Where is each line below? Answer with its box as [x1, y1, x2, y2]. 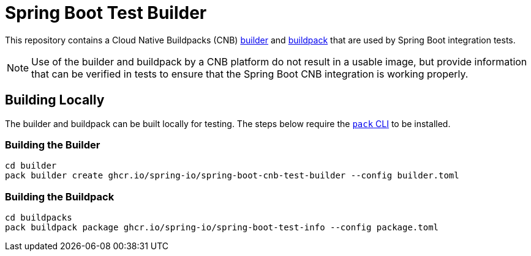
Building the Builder [5, 138, 100, 151]
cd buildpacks [5, 213, 72, 223]
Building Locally [5, 92, 105, 108]
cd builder [5, 161, 57, 171]
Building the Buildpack [5, 190, 115, 203]
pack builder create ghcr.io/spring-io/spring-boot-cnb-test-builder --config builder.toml [5, 170, 459, 181]
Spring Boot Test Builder [5, 2, 207, 23]
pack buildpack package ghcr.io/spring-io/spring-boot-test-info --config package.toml [5, 222, 439, 233]
